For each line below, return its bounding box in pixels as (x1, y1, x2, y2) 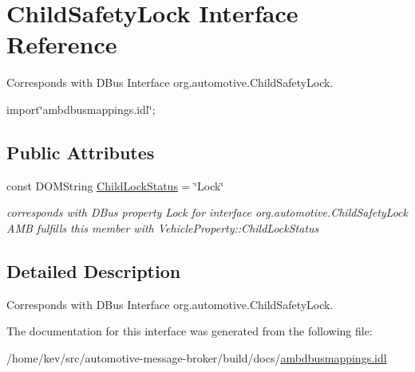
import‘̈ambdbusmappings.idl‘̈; (6, 100, 156, 117)
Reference (6, 28, 117, 61)
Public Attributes (6, 139, 155, 164)
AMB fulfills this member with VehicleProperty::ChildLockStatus (6, 219, 319, 236)
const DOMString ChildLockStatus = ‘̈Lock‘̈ (6, 177, 224, 194)
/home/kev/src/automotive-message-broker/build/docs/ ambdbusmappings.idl (6, 349, 387, 366)
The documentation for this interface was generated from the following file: (6, 323, 373, 339)
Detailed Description (6, 258, 181, 283)
